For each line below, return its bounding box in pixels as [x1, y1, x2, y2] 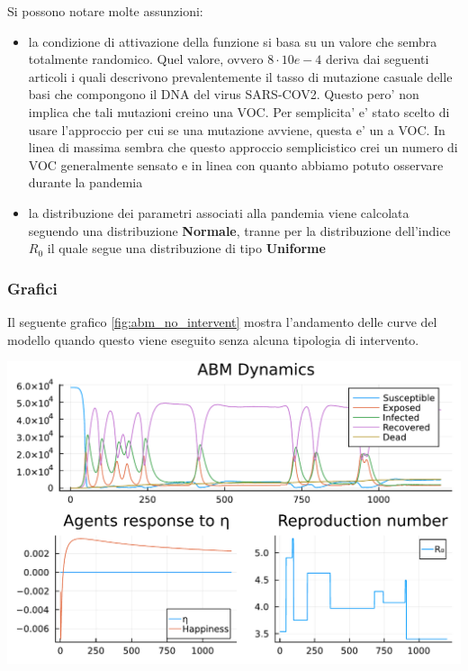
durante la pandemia [28, 173, 143, 192]
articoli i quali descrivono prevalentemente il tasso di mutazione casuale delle [28, 67, 453, 86]
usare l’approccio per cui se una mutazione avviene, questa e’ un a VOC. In [28, 120, 445, 139]
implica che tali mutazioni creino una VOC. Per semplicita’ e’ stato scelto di [28, 102, 450, 121]
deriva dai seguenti [326, 50, 429, 68]
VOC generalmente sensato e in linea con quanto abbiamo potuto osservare [28, 155, 444, 174]
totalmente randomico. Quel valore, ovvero [28, 50, 264, 68]
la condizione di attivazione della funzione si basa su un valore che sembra [28, 32, 437, 50]
